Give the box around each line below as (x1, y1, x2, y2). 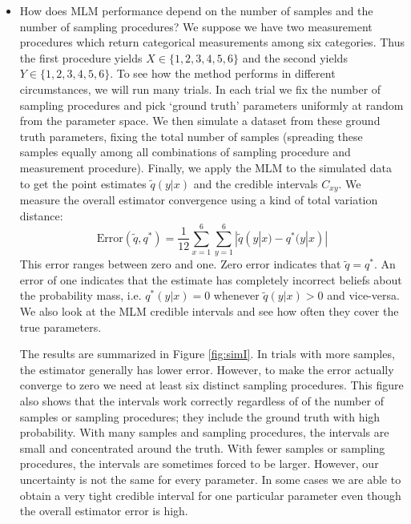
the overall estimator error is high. (19, 502, 188, 519)
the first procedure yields (19, 49, 143, 66)
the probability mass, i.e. (19, 287, 142, 304)
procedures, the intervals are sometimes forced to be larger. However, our (19, 455, 379, 472)
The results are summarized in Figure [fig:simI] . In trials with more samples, (19, 345, 395, 362)
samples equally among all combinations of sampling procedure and (19, 143, 351, 160)
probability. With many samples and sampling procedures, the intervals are (19, 424, 389, 441)
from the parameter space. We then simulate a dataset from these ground (19, 112, 381, 129)
